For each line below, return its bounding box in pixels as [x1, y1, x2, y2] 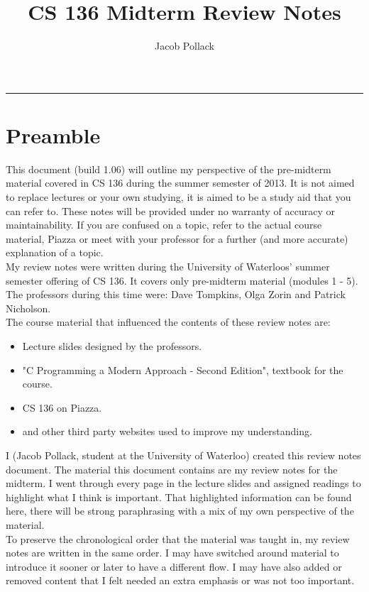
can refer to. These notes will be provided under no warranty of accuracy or [6, 203, 336, 218]
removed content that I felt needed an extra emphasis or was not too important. [6, 573, 355, 588]
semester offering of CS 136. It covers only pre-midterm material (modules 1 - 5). [6, 273, 358, 287]
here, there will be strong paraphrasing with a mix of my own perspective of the [6, 503, 354, 518]
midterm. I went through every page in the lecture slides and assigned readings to [6, 476, 361, 490]
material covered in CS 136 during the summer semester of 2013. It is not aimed [6, 175, 355, 190]
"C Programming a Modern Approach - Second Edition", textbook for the [22, 362, 343, 377]
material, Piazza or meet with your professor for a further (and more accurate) [6, 231, 348, 246]
